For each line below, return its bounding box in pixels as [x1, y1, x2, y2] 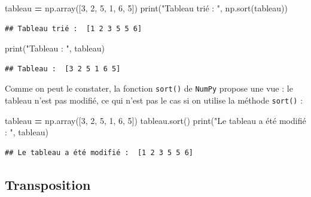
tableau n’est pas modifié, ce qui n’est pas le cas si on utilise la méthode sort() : [5, 94, 303, 107]
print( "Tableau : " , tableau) [5, 42, 105, 54]
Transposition [5, 175, 91, 193]
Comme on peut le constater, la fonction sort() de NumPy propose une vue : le [5, 82, 293, 95]
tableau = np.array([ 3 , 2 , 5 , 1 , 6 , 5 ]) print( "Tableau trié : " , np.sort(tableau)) [5, 2, 288, 14]
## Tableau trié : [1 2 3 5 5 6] [5, 24, 142, 33]
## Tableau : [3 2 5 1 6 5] [5, 64, 121, 73]
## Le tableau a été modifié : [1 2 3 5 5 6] [5, 148, 193, 157]
